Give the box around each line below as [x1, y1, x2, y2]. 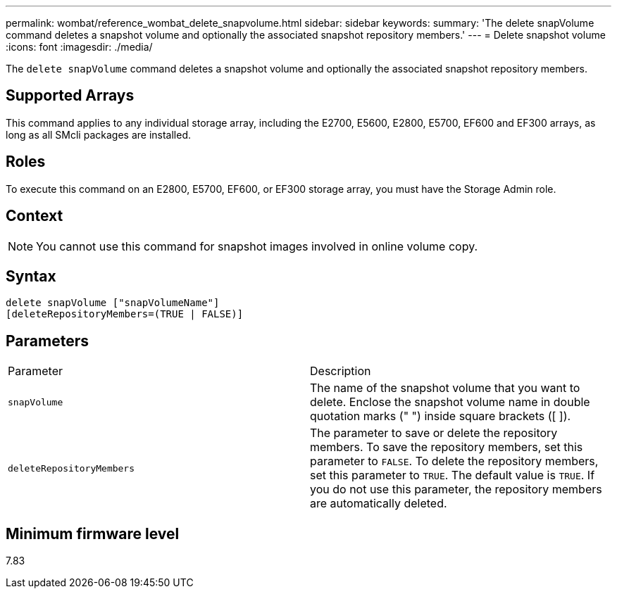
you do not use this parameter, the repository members [310, 482, 602, 497]
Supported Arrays [6, 87, 135, 105]
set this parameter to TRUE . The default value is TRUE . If [310, 468, 595, 483]
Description [310, 364, 371, 379]
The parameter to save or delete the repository [310, 426, 558, 441]
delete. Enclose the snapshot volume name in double [310, 395, 590, 410]
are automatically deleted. [310, 496, 447, 511]
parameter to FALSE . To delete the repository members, [310, 454, 599, 469]
